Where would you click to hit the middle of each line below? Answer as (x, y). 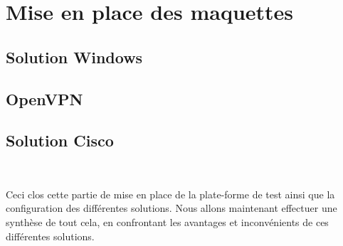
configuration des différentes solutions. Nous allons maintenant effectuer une (171, 208)
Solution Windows (74, 57)
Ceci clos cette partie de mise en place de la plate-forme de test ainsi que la (170, 194)
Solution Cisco (60, 140)
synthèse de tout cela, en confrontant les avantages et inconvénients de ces (167, 221)
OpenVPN (44, 98)
